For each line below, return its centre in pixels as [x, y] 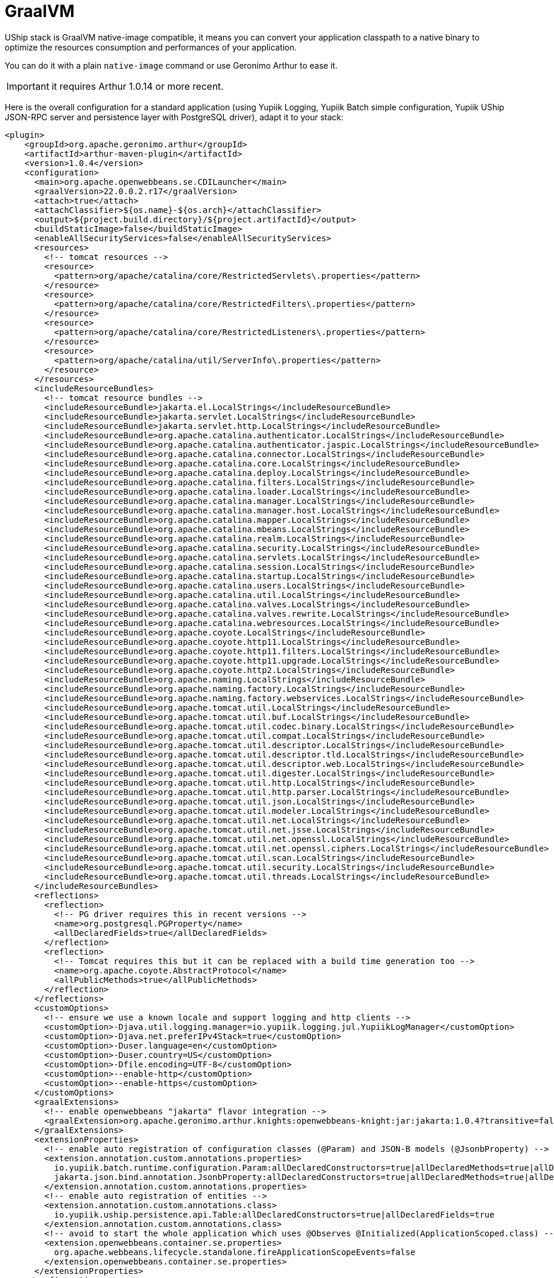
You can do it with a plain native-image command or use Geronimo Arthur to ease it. [171, 65]
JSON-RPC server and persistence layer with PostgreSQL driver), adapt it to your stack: [174, 117]
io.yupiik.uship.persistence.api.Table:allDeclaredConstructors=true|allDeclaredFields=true [274, 1214]
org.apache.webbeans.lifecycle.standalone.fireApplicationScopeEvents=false [235, 1252]
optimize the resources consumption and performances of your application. [151, 47]
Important [28, 86]
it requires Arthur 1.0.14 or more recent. [137, 86]
